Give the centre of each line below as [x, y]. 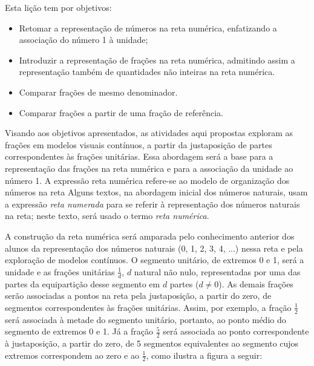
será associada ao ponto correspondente [236, 331]
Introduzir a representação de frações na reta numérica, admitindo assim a [157, 60]
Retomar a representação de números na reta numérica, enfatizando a [148, 28]
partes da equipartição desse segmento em [83, 283]
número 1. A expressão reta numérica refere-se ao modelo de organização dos [147, 180]
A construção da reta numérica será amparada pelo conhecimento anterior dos [150, 236]
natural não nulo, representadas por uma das [217, 271]
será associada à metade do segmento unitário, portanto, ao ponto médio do [146, 319]
